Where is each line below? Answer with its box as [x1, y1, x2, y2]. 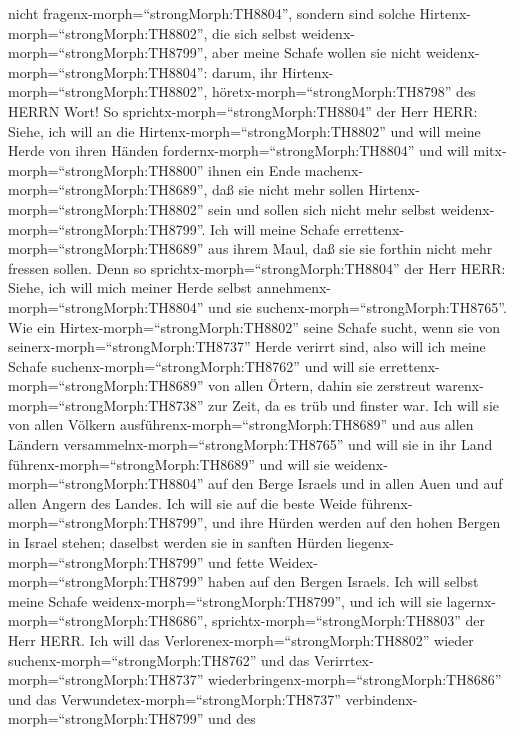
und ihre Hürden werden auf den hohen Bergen [212, 512, 501, 533]
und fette [208, 551, 264, 572]
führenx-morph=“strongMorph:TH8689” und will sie [8, 453, 330, 474]
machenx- [304, 159, 364, 180]
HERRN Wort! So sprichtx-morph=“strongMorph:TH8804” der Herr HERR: [8, 100, 478, 121]
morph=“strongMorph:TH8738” [8, 394, 204, 415]
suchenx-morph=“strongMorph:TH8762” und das [8, 649, 310, 670]
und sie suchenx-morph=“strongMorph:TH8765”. [208, 296, 507, 317]
